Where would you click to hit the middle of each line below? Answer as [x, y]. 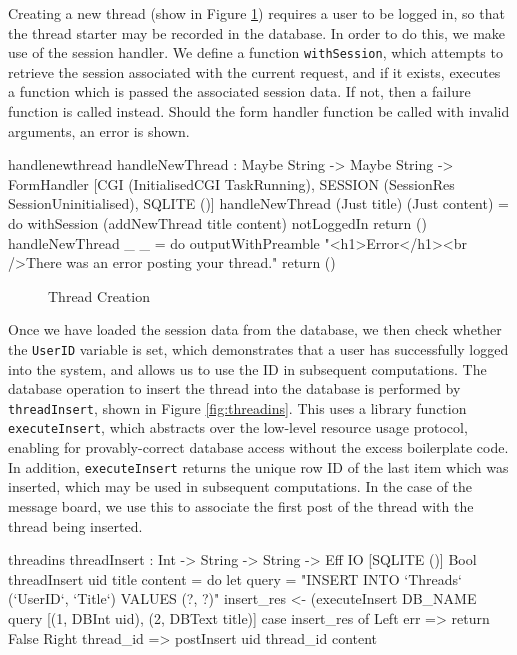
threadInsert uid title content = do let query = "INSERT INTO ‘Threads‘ [235, 578]
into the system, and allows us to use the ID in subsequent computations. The [247, 368]
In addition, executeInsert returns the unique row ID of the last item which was [258, 466]
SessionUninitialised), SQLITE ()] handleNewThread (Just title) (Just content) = [258, 203]
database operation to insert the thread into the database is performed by [234, 388]
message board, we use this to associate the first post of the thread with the [241, 505]
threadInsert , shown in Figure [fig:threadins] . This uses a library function [237, 407]
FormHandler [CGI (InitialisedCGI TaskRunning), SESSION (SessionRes [231, 183]
